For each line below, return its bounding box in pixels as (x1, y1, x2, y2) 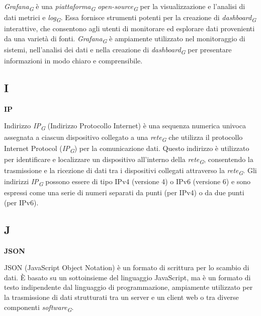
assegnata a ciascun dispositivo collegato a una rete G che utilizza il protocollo (4, 131, 243, 143)
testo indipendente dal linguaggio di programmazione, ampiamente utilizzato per (4, 282, 253, 292)
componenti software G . (4, 301, 74, 313)
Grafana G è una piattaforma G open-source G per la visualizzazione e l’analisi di (4, 1, 245, 13)
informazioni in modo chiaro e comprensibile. (4, 55, 143, 66)
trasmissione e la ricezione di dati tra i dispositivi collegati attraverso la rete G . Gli (4, 165, 257, 177)
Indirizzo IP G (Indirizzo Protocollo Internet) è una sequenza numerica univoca (4, 120, 246, 132)
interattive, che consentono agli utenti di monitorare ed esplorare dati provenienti (4, 23, 255, 34)
